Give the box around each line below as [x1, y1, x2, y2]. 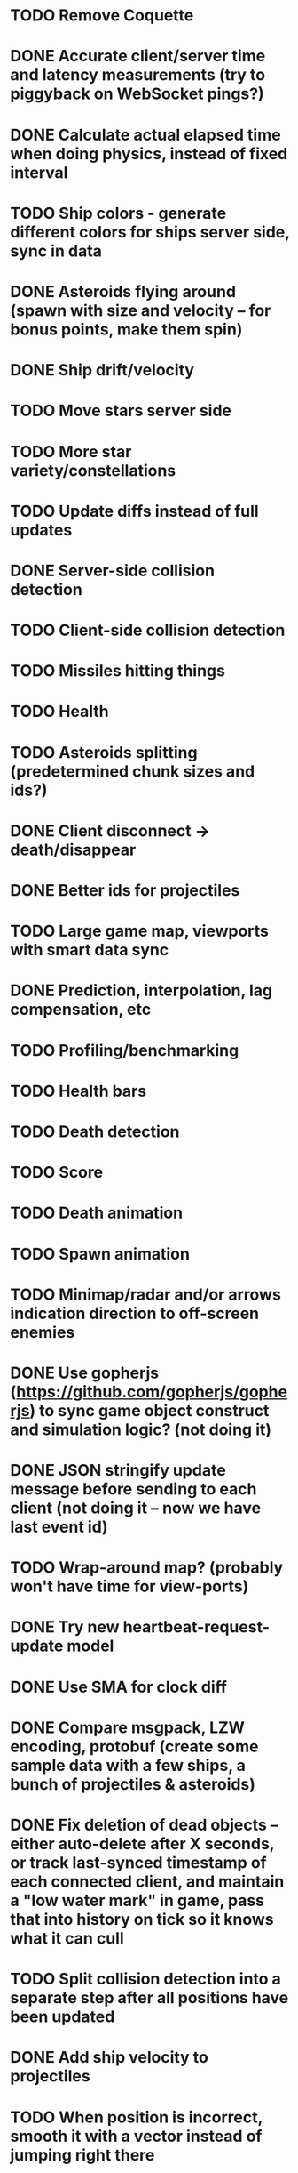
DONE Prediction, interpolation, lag [10, 980, 273, 1001]
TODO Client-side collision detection [10, 620, 286, 640]
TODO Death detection [10, 1122, 180, 1141]
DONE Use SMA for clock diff [10, 1677, 227, 1697]
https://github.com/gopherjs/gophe [16, 1381, 287, 1402]
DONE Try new [10, 1617, 120, 1638]
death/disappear [10, 840, 137, 859]
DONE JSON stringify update [10, 1461, 227, 1481]
